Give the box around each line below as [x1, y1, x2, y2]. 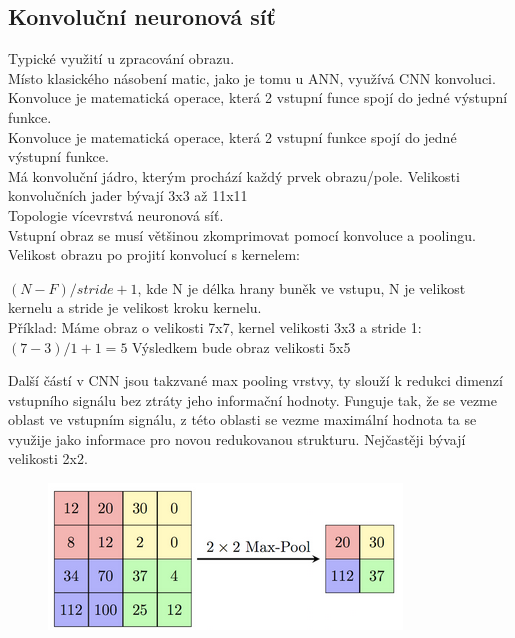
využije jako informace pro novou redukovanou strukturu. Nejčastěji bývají [8, 428, 466, 449]
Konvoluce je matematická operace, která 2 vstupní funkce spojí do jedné [8, 126, 457, 147]
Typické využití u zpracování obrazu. [8, 48, 235, 69]
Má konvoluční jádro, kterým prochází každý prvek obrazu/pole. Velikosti [8, 165, 460, 186]
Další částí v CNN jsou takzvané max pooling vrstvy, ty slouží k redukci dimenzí [8, 370, 503, 391]
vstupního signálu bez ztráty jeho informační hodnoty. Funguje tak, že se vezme [8, 389, 497, 410]
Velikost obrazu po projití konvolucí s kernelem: [8, 244, 300, 265]
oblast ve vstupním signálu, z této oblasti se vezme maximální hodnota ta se [8, 409, 477, 430]
